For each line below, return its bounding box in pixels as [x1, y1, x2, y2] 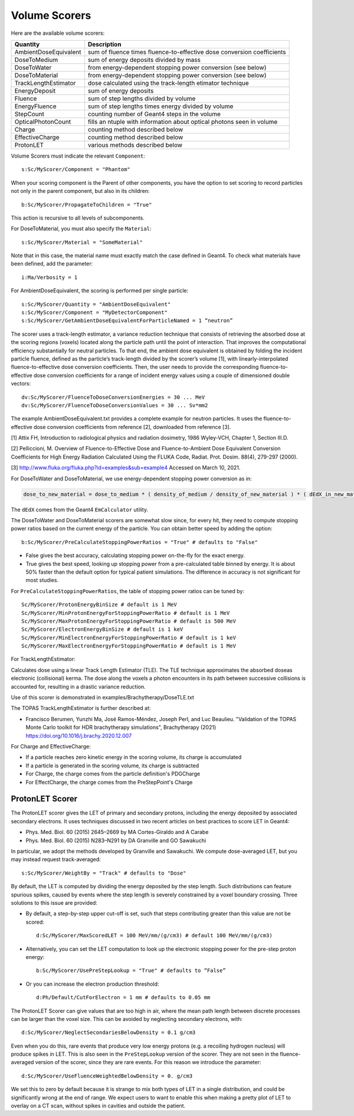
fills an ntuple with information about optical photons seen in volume [87, 117, 278, 126]
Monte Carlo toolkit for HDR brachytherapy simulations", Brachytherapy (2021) [25, 724, 217, 731]
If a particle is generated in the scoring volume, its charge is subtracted [25, 762, 199, 769]
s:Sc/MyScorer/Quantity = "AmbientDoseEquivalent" [21, 301, 171, 307]
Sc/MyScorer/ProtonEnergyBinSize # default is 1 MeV [21, 601, 177, 608]
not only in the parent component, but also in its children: [11, 188, 150, 195]
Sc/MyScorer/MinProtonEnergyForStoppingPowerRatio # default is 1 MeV [21, 610, 230, 616]
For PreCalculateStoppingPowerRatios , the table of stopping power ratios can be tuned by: [11, 587, 245, 594]
